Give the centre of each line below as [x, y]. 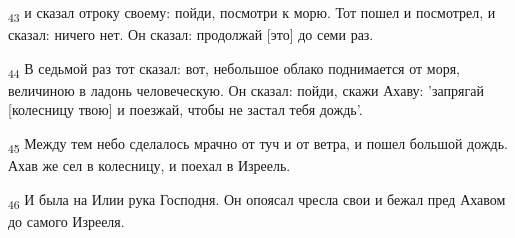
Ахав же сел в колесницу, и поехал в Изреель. [149, 165]
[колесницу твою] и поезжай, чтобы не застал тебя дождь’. [185, 109]
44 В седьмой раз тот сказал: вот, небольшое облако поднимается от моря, [234, 69]
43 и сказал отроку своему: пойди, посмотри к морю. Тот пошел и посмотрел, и [252, 13]
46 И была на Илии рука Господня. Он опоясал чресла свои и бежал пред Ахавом [257, 200]
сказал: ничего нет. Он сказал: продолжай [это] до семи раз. [191, 34]
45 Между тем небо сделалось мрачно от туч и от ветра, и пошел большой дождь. [258, 144]
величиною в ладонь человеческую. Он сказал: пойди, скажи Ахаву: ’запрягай [246, 89]
